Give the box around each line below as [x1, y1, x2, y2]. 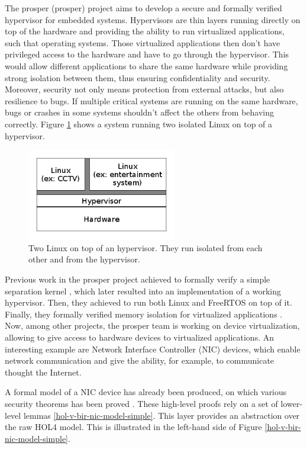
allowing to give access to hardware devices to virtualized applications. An [5, 331, 274, 344]
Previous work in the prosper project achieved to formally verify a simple [5, 273, 270, 286]
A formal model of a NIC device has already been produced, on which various [5, 386, 287, 398]
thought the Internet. [5, 365, 82, 378]
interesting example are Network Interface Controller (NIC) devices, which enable [5, 342, 300, 355]
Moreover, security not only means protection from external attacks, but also [5, 83, 284, 95]
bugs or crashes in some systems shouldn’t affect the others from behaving [5, 106, 274, 118]
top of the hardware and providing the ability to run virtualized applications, [5, 25, 285, 37]
